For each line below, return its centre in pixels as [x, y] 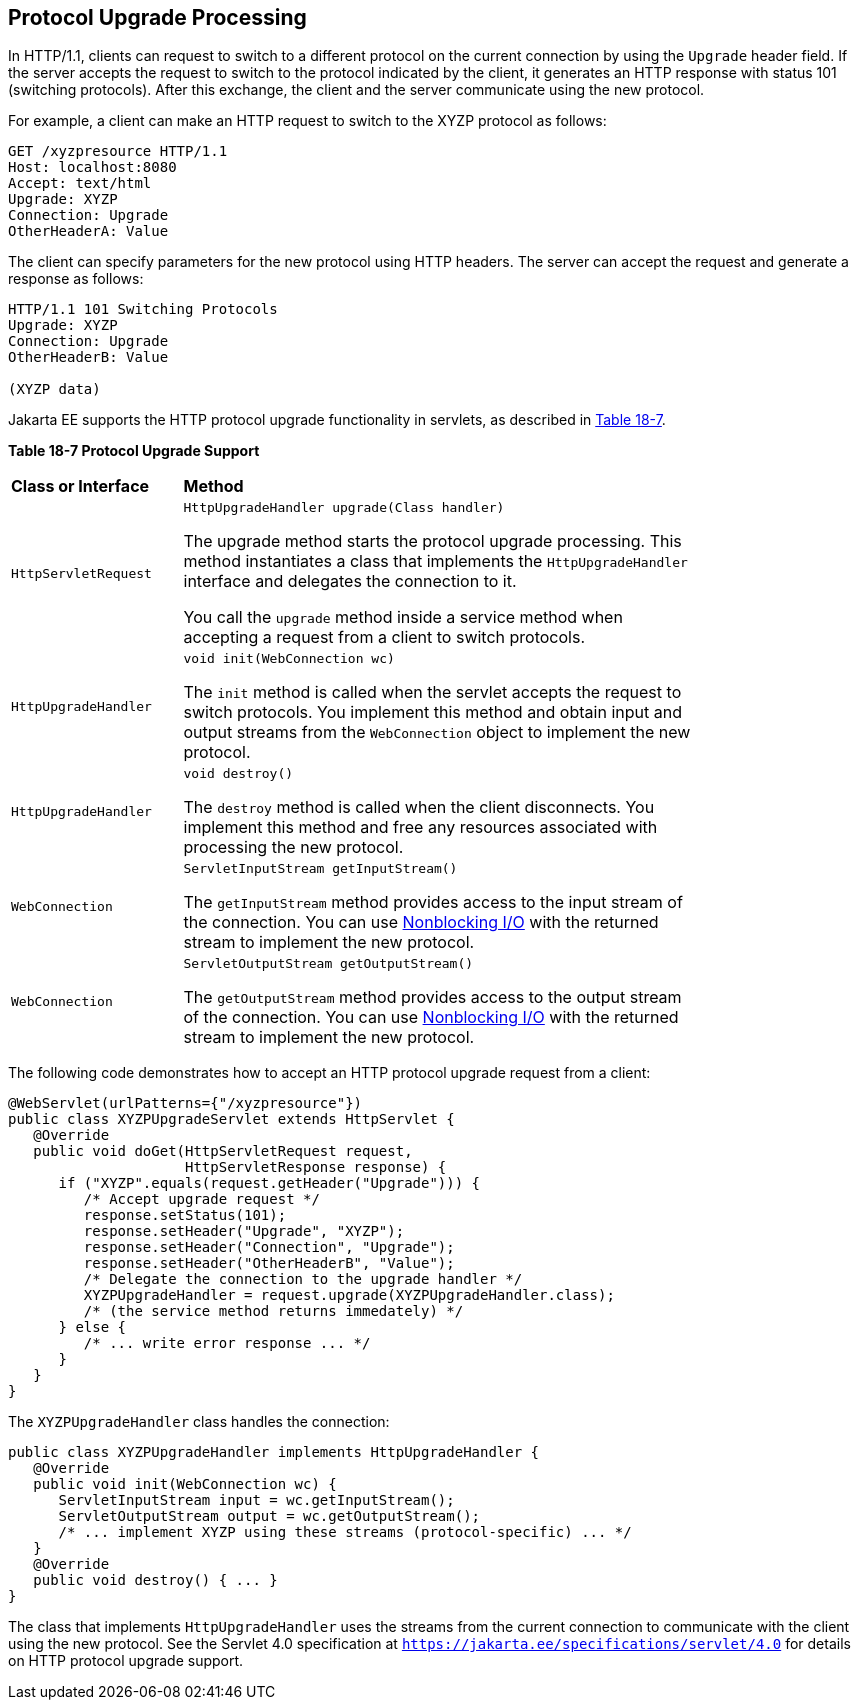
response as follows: [76, 279]
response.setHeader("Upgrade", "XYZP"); [244, 1231]
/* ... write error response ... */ [227, 1343]
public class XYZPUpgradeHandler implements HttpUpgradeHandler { [274, 1452]
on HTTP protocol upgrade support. [126, 1661]
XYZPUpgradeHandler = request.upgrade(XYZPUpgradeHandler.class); [349, 1295]
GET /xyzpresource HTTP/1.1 [118, 151]
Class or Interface [80, 486]
